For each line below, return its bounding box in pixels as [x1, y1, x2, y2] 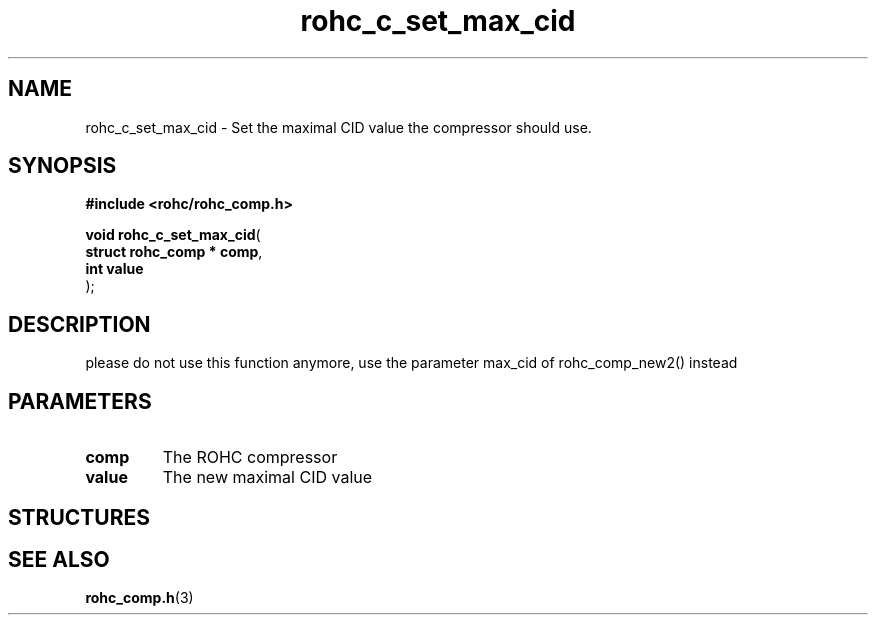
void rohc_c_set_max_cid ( [85, 226, 261, 244]
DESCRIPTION [8, 311, 151, 337]
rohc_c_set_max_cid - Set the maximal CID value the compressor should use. [85, 118, 592, 136]
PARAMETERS [8, 388, 152, 414]
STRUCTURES [8, 504, 150, 530]
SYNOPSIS [8, 153, 117, 179]
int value [85, 260, 144, 278]
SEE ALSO [8, 546, 110, 572]
